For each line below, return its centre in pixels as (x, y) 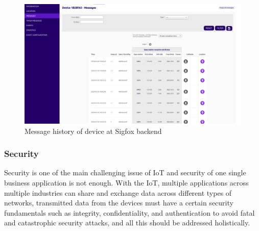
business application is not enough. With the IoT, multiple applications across (126, 182)
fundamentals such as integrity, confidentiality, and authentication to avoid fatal (129, 212)
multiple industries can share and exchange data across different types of (118, 192)
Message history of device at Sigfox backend (93, 131)
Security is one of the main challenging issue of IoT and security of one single (125, 172)
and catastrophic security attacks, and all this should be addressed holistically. (127, 223)
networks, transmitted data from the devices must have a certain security (119, 203)
